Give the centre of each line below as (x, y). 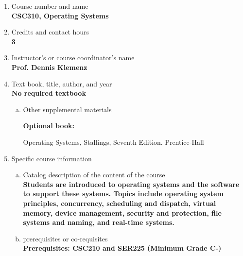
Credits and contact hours (50, 32)
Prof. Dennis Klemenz (49, 67)
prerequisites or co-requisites (65, 238)
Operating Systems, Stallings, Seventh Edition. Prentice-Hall (113, 142)
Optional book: (49, 126)
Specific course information (52, 158)
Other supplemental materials (67, 109)
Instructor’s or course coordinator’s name (73, 58)
